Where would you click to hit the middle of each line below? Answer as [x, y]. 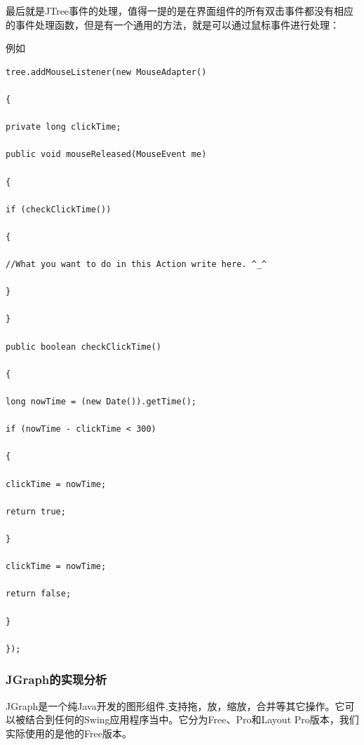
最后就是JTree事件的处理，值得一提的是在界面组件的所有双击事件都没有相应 [180, 11]
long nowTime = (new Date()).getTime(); [101, 402]
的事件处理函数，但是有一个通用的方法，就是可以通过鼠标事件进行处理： [173, 24]
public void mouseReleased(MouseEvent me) [106, 155]
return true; [36, 511]
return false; [39, 594]
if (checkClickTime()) [59, 209]
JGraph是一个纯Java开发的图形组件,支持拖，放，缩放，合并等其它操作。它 [175, 705]
